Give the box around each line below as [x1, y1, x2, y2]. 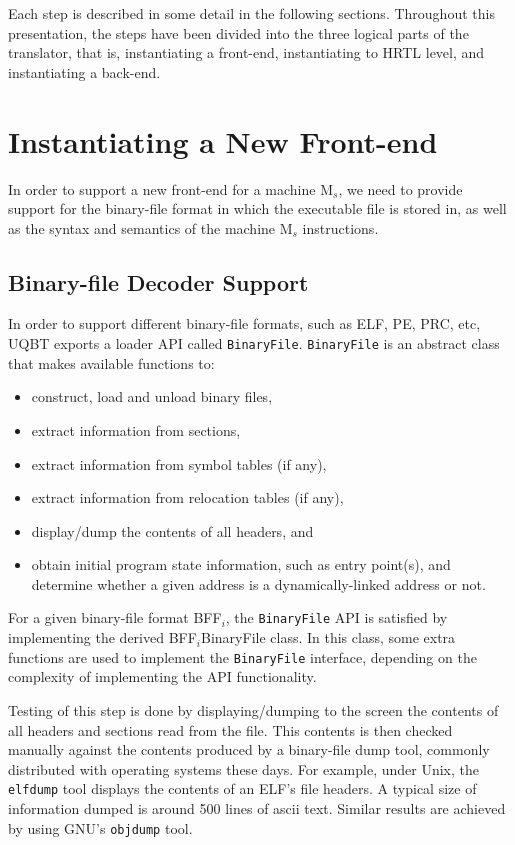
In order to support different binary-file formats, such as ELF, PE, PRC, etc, [8, 313, 481, 334]
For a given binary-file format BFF [8, 607, 222, 628]
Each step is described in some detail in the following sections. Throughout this [8, 3, 495, 23]
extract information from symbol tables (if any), [31, 453, 327, 474]
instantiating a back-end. [8, 61, 161, 82]
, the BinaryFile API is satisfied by [225, 607, 448, 628]
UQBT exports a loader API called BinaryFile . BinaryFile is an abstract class [8, 333, 500, 354]
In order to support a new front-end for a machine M [8, 178, 334, 199]
